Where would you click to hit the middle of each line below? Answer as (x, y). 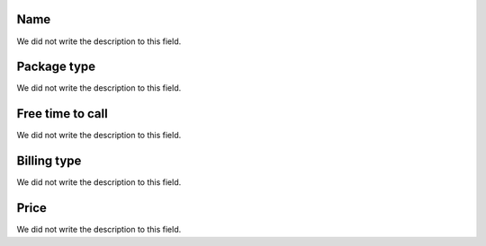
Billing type (49, 161)
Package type (56, 67)
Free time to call (62, 114)
